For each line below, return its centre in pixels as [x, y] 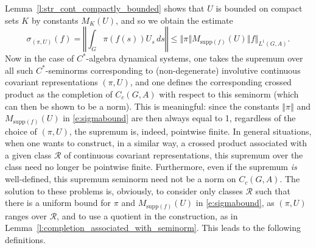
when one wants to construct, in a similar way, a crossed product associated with [156, 143]
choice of [21, 131]
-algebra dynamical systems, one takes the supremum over [195, 58]
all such [19, 70]
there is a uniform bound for [58, 203]
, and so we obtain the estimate [174, 20]
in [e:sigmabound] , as [235, 203]
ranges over [26, 215]
